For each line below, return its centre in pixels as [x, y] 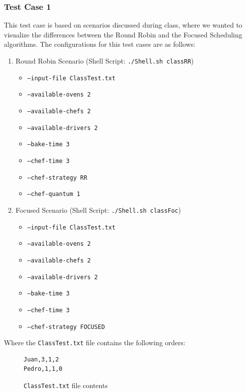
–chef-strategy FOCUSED [66, 327]
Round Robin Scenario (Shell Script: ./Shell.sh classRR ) [105, 61]
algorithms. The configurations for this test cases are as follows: [100, 44]
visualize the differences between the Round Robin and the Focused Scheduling [123, 34]
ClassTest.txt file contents [66, 385]
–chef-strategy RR [57, 178]
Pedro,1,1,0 [43, 369]
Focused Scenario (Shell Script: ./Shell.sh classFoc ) [98, 210]
